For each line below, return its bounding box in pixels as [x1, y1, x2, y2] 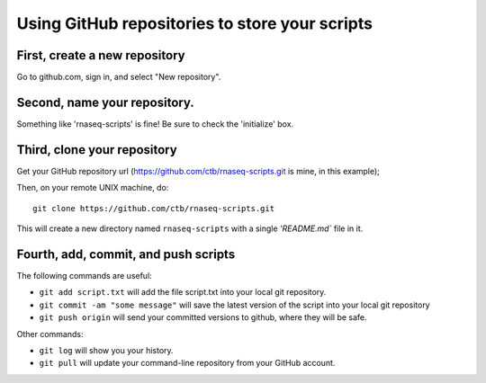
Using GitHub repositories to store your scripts [16, 13, 373, 33]
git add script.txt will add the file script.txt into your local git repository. [39, 287, 327, 298]
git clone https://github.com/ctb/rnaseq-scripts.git [32, 203, 274, 213]
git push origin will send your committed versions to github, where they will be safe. [39, 312, 368, 323]
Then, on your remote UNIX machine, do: [16, 183, 169, 193]
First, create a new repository [16, 48, 185, 63]
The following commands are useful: [16, 270, 152, 281]
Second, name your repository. [16, 94, 195, 110]
